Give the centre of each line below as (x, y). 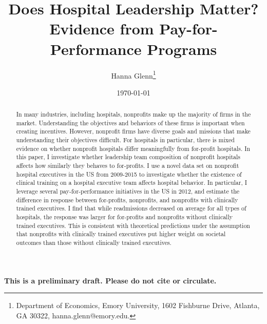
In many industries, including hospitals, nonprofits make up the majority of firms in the (133, 114)
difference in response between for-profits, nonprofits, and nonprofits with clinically (127, 199)
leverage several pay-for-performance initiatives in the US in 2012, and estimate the (128, 191)
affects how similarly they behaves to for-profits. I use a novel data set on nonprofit (128, 166)
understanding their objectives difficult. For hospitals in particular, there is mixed (125, 140)
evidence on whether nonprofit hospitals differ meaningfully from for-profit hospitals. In (133, 148)
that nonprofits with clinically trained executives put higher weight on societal (121, 234)
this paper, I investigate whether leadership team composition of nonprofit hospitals (128, 157)
